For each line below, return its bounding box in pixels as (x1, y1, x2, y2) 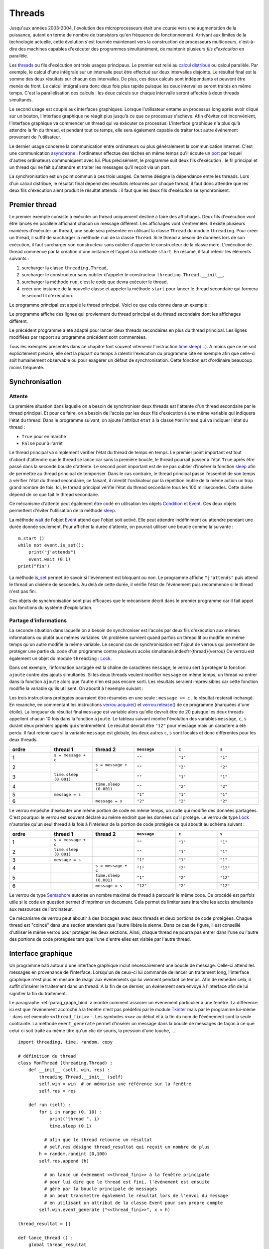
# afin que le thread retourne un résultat (44, 1137, 152, 1143)
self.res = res (39, 1088, 76, 1094)
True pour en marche (21, 433, 67, 439)
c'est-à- (239, 39, 256, 45)
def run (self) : (28, 1102, 71, 1108)
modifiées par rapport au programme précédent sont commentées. (9, 334, 147, 340)
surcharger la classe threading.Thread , (21, 265, 108, 271)
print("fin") (18, 564, 50, 569)
